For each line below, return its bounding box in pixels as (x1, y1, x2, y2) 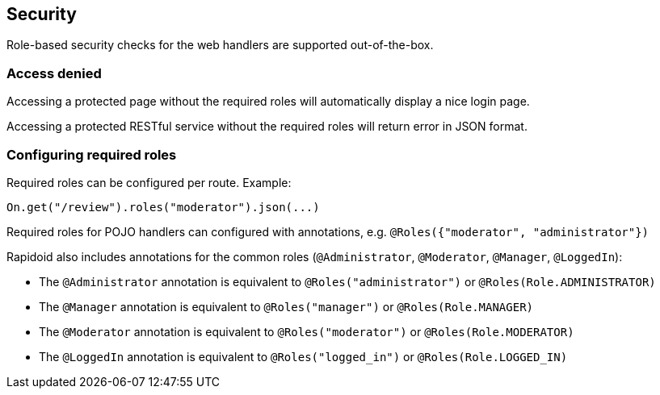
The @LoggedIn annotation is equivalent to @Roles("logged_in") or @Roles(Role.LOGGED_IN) (39, 349, 568, 364)
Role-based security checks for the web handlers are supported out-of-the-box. (6, 38, 434, 52)
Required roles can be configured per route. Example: (6, 175, 292, 189)
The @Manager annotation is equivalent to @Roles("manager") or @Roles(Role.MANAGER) (39, 299, 534, 314)
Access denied (6, 64, 102, 81)
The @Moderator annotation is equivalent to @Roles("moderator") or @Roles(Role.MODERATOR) (39, 324, 574, 339)
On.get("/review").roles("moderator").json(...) (6, 200, 320, 214)
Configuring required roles (6, 146, 177, 163)
